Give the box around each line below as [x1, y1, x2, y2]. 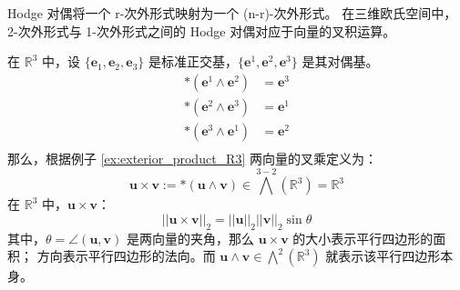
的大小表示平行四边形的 [292, 228, 434, 247]
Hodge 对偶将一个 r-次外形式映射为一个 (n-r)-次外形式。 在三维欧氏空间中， [7, 4, 457, 22]
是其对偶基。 [302, 52, 379, 71]
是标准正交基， [148, 52, 239, 71]
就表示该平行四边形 [325, 246, 441, 265]
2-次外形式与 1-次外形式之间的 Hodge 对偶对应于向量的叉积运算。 [7, 21, 396, 40]
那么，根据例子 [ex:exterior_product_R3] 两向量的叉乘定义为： [7, 148, 377, 167]
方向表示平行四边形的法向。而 [36, 246, 216, 265]
